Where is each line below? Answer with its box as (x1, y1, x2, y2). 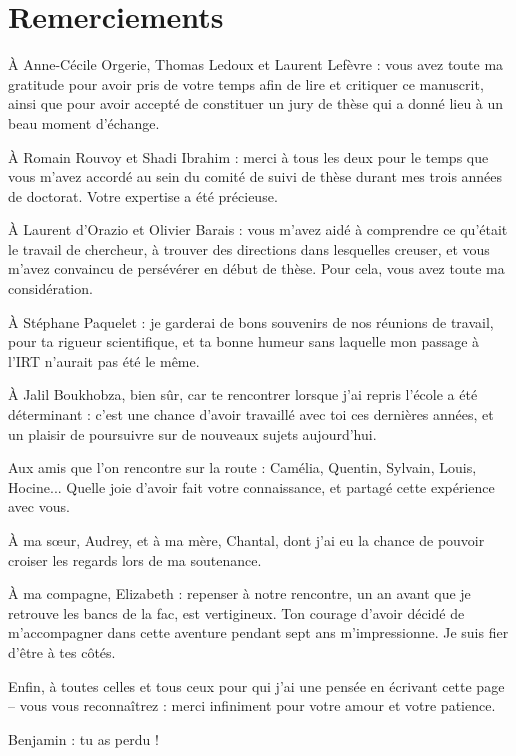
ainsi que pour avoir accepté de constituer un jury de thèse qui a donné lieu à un (8, 93, 504, 114)
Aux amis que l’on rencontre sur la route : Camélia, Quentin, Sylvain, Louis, (8, 457, 477, 478)
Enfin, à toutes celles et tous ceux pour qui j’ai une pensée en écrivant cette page (8, 675, 505, 696)
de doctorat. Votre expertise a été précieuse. (8, 185, 278, 206)
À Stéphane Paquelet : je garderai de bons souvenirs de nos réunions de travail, (8, 311, 494, 332)
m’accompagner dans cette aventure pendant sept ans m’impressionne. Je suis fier (8, 622, 509, 643)
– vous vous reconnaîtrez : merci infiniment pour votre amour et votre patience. (8, 695, 496, 716)
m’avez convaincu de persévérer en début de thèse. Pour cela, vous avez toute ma (8, 258, 505, 279)
